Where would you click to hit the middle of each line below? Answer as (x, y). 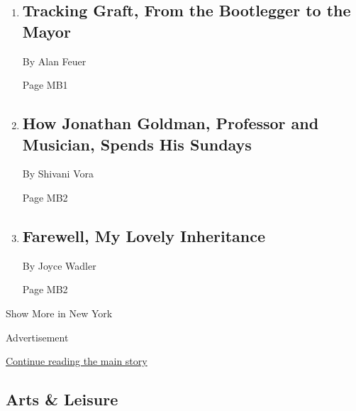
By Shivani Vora (58, 174)
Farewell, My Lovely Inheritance (144, 235)
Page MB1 (45, 85)
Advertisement (37, 337)
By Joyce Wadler (59, 265)
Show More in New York (59, 313)
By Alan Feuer (54, 61)
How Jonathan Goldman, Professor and (171, 123)
